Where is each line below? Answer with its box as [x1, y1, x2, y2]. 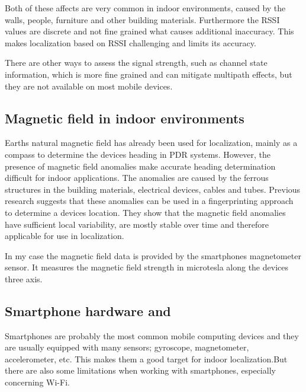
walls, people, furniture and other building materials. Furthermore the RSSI [5, 13, 280, 26]
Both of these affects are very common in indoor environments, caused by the [5, 2, 286, 14]
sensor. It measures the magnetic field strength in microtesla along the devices [5, 261, 288, 273]
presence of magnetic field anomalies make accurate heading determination [5, 160, 276, 172]
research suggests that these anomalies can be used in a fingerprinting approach [5, 195, 294, 207]
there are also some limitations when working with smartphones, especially [5, 364, 276, 377]
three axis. [5, 272, 43, 285]
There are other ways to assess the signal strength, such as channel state [5, 56, 268, 69]
